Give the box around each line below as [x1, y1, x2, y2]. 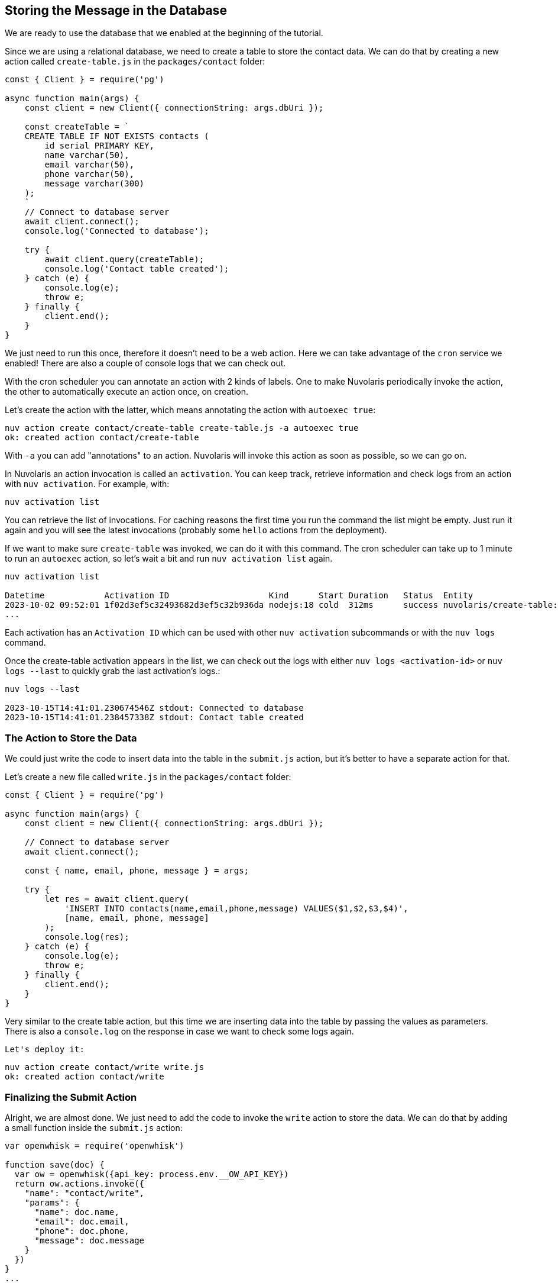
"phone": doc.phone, [34, 1226, 129, 1236]
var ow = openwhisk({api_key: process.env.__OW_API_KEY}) [14, 1169, 289, 1179]
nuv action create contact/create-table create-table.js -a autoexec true [5, 423, 359, 433]
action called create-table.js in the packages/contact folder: [5, 56, 265, 67]
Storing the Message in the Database [5, 3, 227, 18]
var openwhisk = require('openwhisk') [5, 1140, 184, 1150]
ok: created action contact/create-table [5, 433, 199, 443]
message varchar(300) [44, 179, 145, 189]
